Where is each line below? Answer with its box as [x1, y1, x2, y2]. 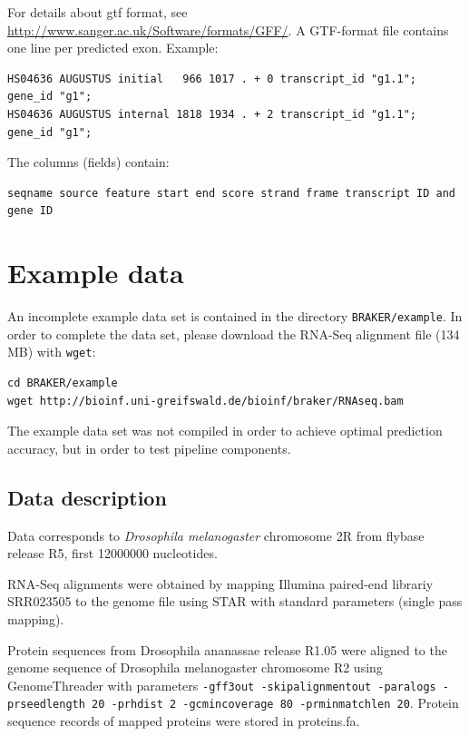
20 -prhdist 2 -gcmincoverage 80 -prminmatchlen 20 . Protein [92, 693, 459, 712]
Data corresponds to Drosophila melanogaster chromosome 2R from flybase [7, 525, 425, 545]
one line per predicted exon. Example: [7, 38, 219, 57]
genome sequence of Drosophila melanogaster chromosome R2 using [7, 658, 383, 677]
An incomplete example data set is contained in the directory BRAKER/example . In [7, 307, 463, 326]
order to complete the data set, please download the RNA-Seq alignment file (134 [7, 324, 460, 343]
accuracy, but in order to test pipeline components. [7, 438, 291, 457]
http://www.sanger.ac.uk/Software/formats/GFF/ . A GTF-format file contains [7, 20, 449, 39]
